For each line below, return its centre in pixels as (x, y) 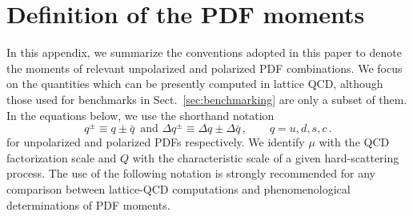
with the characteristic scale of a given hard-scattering (266, 157)
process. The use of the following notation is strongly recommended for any (191, 173)
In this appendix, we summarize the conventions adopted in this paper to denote (204, 52)
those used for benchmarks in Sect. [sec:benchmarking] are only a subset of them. (207, 99)
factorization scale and (62, 157)
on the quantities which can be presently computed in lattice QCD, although (195, 84)
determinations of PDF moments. (88, 204)
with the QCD (354, 142)
